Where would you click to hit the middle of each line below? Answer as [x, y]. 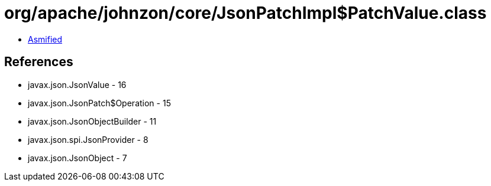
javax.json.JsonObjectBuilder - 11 [92, 121]
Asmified [45, 39]
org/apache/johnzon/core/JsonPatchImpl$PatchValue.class [246, 13]
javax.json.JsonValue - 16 [77, 84]
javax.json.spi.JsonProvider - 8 [88, 139]
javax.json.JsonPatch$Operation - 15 [99, 103]
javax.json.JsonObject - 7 [77, 158]
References [39, 62]
